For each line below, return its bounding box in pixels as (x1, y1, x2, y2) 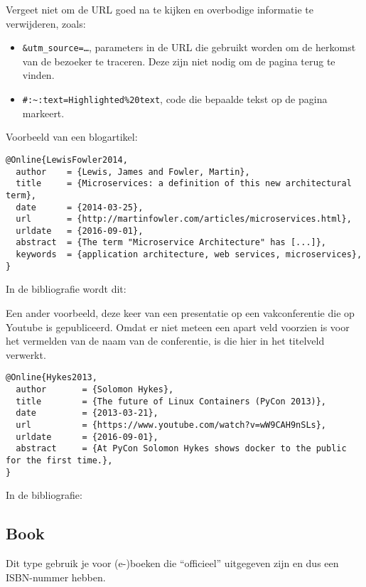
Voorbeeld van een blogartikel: (6, 129, 138, 144)
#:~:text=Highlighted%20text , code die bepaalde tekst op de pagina (22, 92, 328, 107)
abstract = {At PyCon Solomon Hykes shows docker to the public (16, 443, 347, 454)
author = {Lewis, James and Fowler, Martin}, (16, 166, 250, 177)
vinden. (22, 68, 55, 82)
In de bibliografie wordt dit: (6, 281, 127, 296)
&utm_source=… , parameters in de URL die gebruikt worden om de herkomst (22, 40, 356, 55)
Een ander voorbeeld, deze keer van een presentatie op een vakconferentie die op (6, 306, 355, 321)
